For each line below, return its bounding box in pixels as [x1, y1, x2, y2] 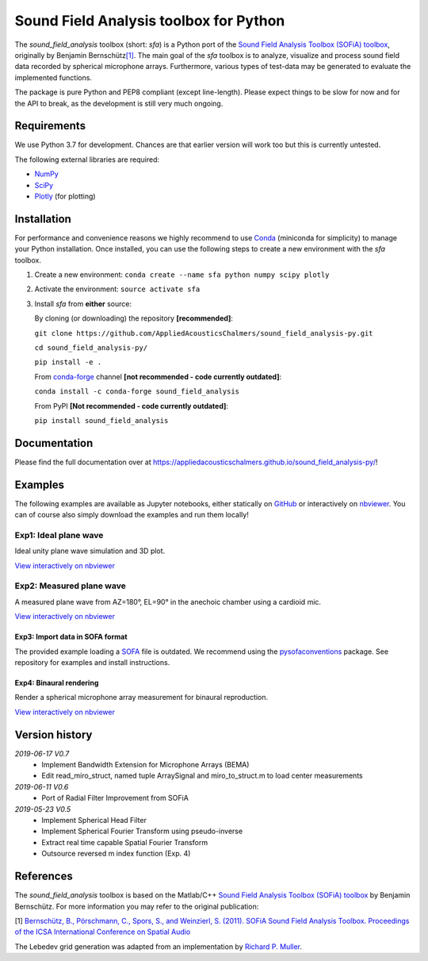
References [14, 870, 73, 883]
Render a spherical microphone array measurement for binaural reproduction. [14, 693, 269, 702]
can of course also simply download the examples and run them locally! [14, 510, 249, 520]
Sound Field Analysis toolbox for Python [14, 12, 285, 29]
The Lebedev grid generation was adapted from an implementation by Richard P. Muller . [14, 941, 303, 951]
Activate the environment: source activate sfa [34, 284, 201, 294]
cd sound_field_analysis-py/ [34, 344, 148, 352]
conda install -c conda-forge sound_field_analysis [34, 387, 240, 396]
